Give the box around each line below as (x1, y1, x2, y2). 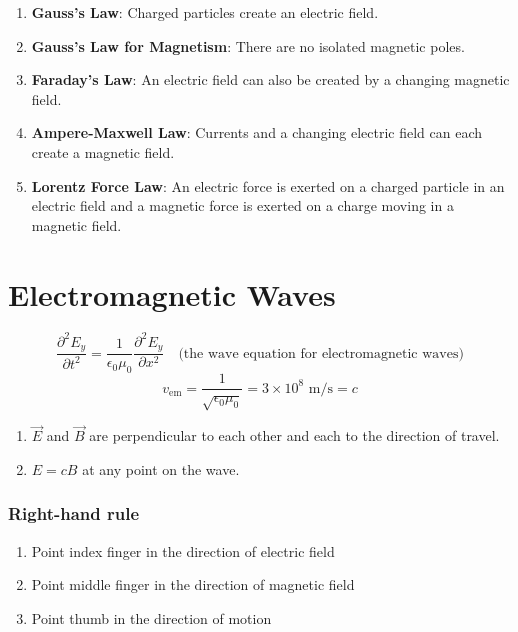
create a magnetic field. (31, 141, 175, 162)
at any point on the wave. (82, 458, 240, 479)
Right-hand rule (8, 501, 140, 526)
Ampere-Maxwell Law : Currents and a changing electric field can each (31, 122, 483, 143)
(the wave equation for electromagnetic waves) (178, 346, 464, 361)
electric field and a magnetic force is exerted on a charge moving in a (31, 195, 454, 216)
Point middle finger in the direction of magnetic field (31, 574, 355, 595)
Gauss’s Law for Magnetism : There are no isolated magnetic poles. (31, 35, 465, 56)
